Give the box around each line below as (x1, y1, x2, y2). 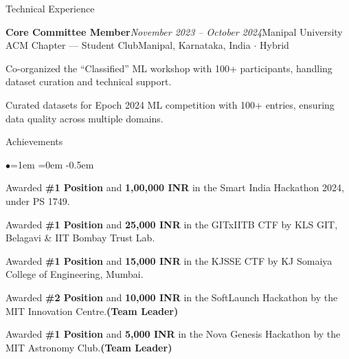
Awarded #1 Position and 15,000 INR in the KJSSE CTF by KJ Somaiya (5, 253, 333, 268)
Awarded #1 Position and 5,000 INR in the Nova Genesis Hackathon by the (5, 327, 341, 341)
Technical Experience (5, 1, 95, 15)
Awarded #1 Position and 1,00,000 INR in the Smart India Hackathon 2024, (5, 180, 344, 195)
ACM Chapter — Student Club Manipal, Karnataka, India (5, 38, 251, 52)
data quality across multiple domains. (5, 111, 164, 125)
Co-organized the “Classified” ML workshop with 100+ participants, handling (5, 61, 333, 75)
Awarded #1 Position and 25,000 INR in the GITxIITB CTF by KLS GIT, (5, 217, 338, 231)
